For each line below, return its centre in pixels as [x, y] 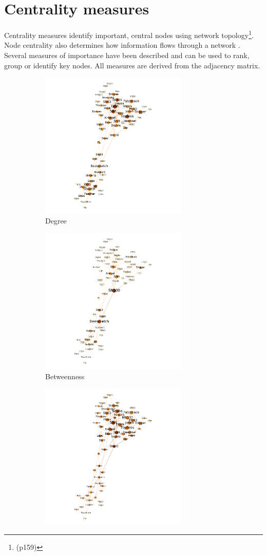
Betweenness [65, 376]
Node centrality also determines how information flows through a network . [122, 45]
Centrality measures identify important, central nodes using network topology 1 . [129, 34]
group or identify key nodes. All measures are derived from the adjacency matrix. [132, 65]
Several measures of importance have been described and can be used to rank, [127, 55]
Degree [56, 221]
